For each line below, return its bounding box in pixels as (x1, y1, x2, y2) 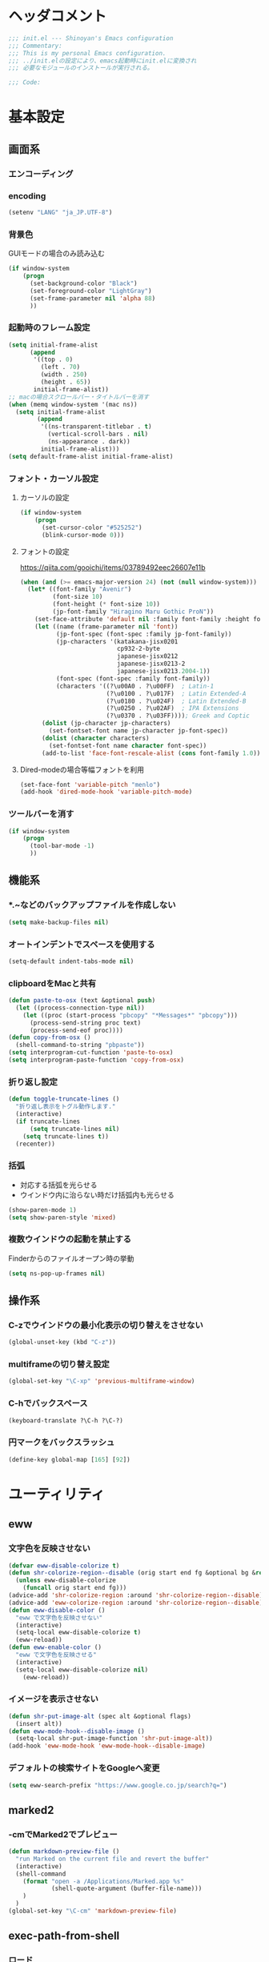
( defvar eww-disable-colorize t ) (8, 1562, 120, 1570)
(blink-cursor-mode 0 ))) (41, 531, 125, 539)
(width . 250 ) (40, 371, 88, 379)
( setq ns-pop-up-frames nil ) (8, 1270, 106, 1278)
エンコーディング (8, 168, 74, 179)
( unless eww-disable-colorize (15, 1576, 116, 1585)
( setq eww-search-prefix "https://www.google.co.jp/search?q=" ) (8, 1781, 227, 1789)
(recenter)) (15, 1140, 56, 1148)
